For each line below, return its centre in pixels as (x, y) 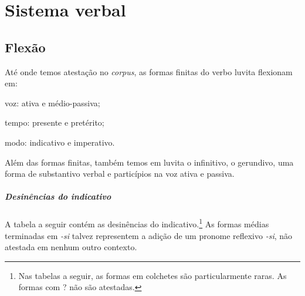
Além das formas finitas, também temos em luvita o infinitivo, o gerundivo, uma (149, 162)
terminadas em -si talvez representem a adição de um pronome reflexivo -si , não (149, 235)
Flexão (25, 47)
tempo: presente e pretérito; (55, 122)
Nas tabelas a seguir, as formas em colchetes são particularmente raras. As (152, 275)
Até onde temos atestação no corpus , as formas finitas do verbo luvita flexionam (149, 71)
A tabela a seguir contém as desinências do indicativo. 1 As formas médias (137, 223)
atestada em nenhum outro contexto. (71, 247)
